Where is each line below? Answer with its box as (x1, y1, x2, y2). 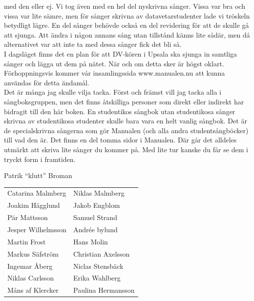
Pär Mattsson (7, 212, 48, 222)
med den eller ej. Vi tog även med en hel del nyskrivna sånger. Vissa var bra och (4, 1, 245, 11)
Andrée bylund (73, 224, 118, 234)
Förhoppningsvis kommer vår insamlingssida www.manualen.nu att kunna (4, 68, 225, 78)
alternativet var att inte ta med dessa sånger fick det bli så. (4, 39, 182, 49)
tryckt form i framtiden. (4, 154, 76, 164)
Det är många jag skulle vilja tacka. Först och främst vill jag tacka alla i (4, 87, 221, 97)
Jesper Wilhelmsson (7, 224, 67, 234)
